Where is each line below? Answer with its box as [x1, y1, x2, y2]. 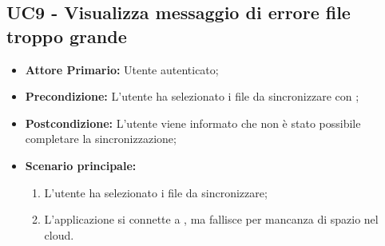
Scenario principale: [25, 157, 137, 173]
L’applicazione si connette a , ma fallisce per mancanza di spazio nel [44, 211, 379, 228]
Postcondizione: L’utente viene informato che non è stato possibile [25, 114, 361, 131]
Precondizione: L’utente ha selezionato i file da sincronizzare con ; [25, 88, 359, 105]
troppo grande [6, 23, 127, 48]
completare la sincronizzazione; [25, 130, 177, 147]
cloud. [44, 226, 74, 243]
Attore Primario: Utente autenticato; [25, 61, 219, 77]
